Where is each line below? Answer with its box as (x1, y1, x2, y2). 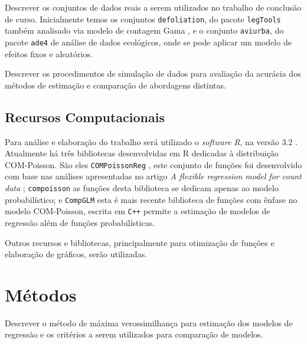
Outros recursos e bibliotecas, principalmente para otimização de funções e (5, 236, 275, 248)
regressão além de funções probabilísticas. (5, 216, 155, 228)
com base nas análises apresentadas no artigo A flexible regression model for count (5, 170, 302, 182)
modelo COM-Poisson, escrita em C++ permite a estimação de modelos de (5, 205, 270, 217)
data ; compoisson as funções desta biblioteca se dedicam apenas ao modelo (5, 181, 279, 194)
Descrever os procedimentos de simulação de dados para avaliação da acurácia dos (5, 67, 301, 80)
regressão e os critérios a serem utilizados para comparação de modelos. (5, 328, 263, 340)
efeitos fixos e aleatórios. (5, 47, 93, 60)
